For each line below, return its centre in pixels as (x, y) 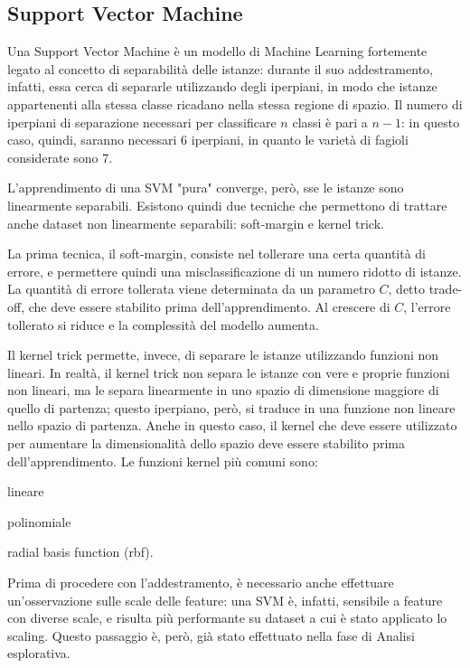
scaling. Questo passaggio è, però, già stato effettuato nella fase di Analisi (211, 635)
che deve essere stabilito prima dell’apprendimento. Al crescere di (209, 306)
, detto (407, 289)
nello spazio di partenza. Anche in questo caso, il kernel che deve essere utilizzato (232, 425)
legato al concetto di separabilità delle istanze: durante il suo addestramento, (220, 68)
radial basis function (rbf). (80, 552)
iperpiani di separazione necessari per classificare (142, 122)
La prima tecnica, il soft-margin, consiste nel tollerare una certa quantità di (217, 254)
